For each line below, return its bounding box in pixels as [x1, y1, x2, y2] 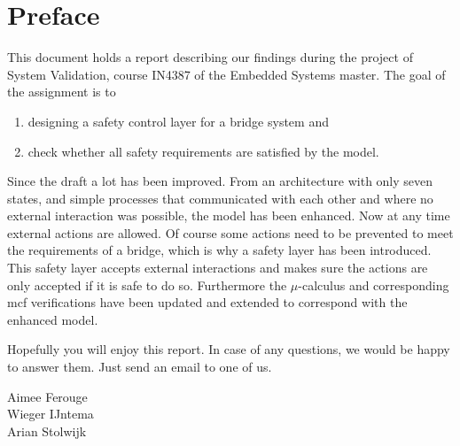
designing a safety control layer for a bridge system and [27, 111, 329, 130]
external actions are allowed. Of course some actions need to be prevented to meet [7, 223, 454, 242]
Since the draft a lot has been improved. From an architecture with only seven [7, 172, 433, 190]
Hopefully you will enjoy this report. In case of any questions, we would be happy [7, 340, 450, 358]
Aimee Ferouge [7, 387, 88, 405]
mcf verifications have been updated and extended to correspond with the [7, 293, 408, 311]
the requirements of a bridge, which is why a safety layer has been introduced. [7, 241, 432, 259]
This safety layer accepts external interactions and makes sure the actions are [7, 258, 428, 277]
